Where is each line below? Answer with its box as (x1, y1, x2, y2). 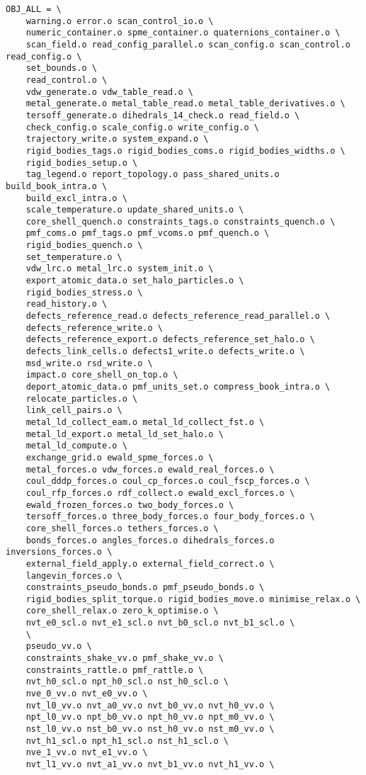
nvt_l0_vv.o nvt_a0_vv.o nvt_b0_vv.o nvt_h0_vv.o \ (25, 700, 275, 711)
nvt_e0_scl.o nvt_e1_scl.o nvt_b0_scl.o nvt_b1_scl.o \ (25, 618, 295, 628)
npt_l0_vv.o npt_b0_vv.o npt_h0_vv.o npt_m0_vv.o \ (25, 712, 275, 723)
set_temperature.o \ (25, 251, 122, 262)
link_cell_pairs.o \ (25, 405, 122, 416)
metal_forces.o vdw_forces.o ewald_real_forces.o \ (25, 464, 275, 475)
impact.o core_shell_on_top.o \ (25, 370, 178, 380)
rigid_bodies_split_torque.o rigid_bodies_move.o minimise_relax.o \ (25, 594, 361, 604)
